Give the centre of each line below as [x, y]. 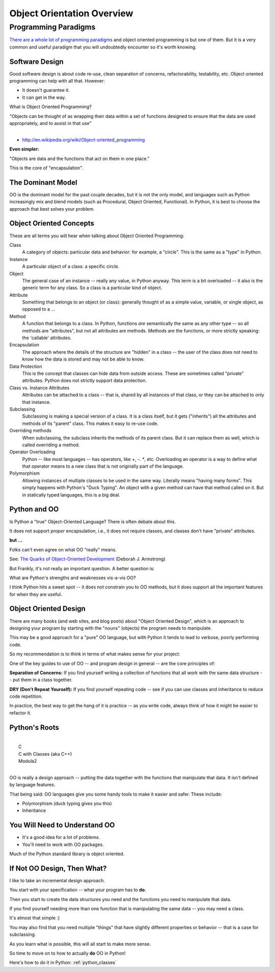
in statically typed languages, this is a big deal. [71, 495]
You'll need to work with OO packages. [63, 845]
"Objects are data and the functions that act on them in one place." [79, 159]
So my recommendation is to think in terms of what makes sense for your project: [95, 654]
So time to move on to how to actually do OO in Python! [67, 953]
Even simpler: [24, 149]
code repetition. [26, 697]
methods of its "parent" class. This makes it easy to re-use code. [90, 423]
